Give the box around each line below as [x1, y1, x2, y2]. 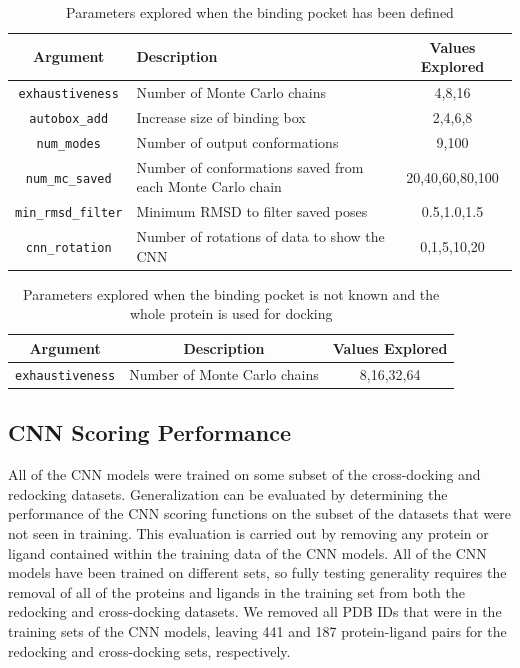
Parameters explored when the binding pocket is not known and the [23, 283, 440, 304]
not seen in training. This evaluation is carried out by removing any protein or [8, 522, 489, 543]
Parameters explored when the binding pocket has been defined [66, 2, 454, 22]
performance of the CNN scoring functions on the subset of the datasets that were [8, 503, 512, 524]
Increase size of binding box [136, 106, 306, 127]
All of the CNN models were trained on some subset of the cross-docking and [8, 464, 481, 485]
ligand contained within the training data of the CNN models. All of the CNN [8, 542, 487, 563]
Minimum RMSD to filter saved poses [136, 201, 368, 222]
